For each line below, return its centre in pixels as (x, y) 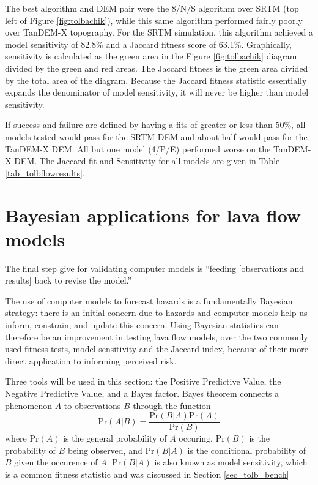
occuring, (196, 438)
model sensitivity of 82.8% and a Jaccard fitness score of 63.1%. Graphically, (149, 44)
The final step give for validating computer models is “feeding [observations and (154, 268)
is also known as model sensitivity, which (231, 462)
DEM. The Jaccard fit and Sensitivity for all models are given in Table (147, 161)
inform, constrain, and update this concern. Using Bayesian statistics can (142, 325)
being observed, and (105, 450)
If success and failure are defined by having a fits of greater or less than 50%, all (155, 125)
